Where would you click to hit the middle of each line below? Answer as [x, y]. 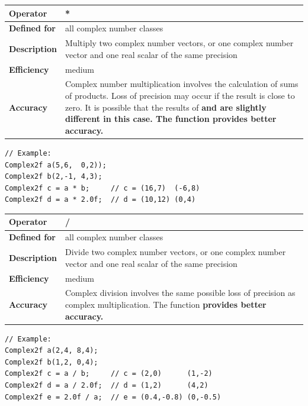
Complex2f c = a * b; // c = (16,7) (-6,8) [102, 188]
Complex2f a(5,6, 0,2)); [56, 165]
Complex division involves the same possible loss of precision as [180, 293]
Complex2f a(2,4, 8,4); [52, 351]
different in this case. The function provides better [171, 119]
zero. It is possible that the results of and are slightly [166, 107]
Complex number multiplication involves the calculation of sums [182, 84]
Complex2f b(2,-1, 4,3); [54, 177]
